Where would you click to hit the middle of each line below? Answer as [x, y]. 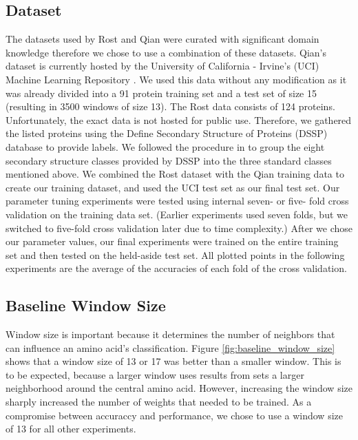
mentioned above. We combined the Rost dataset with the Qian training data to [175, 174]
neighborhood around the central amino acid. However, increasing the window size [179, 388]
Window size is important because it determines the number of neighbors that [170, 334]
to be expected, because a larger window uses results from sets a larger [155, 374]
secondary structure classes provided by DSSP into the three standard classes [169, 160]
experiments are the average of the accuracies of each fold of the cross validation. [176, 268]
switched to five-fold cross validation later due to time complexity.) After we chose [179, 228]
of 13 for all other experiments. [71, 429]
